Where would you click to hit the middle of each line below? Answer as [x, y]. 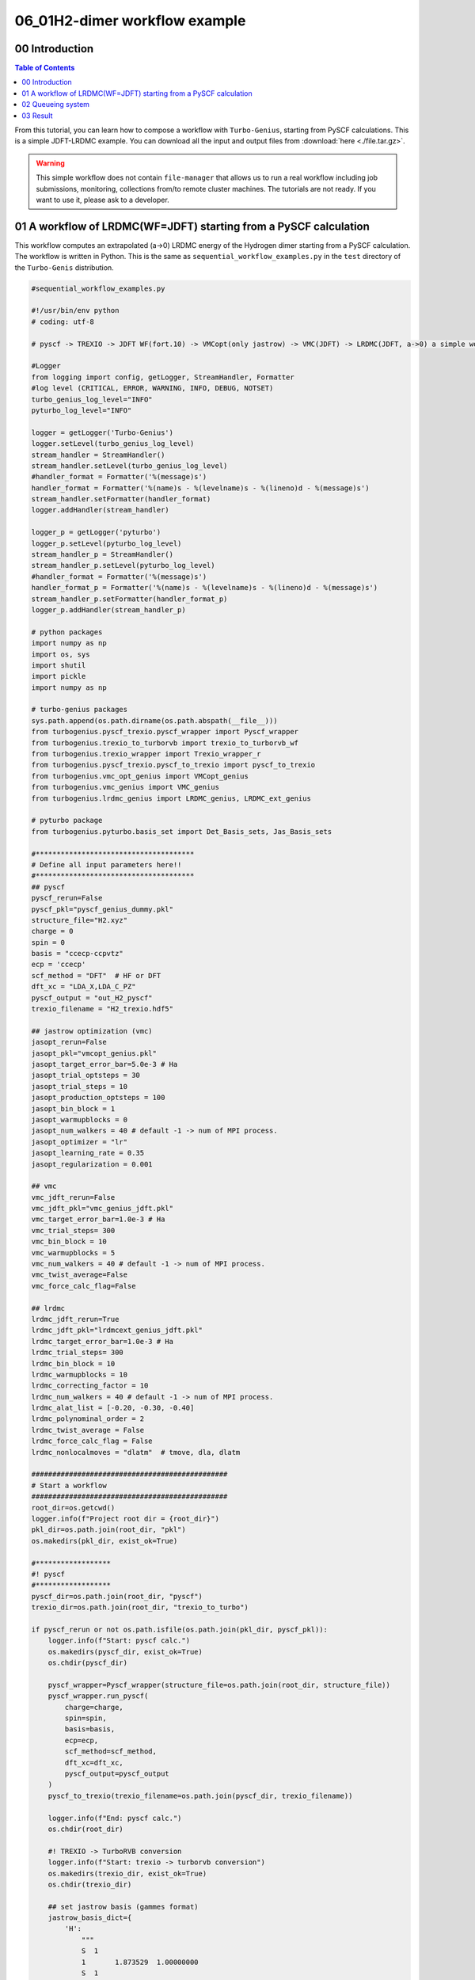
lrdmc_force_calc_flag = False [92, 1441]
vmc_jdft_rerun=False [73, 1197]
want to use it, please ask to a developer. [103, 200]
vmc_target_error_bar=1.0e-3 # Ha [98, 1219]
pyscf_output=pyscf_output [117, 1773]
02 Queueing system [56, 105]
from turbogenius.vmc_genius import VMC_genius [125, 787]
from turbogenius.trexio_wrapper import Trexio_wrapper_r [146, 754]
